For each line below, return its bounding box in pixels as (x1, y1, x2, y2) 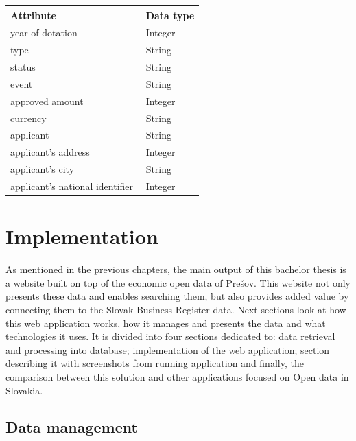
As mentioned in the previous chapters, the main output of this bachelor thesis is (5, 262, 346, 276)
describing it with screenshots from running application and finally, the (5, 356, 304, 370)
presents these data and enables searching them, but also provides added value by (5, 289, 349, 303)
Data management (5, 416, 138, 438)
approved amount (10, 93, 84, 108)
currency (10, 110, 47, 125)
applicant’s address (10, 145, 90, 159)
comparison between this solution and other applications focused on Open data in (5, 369, 349, 383)
